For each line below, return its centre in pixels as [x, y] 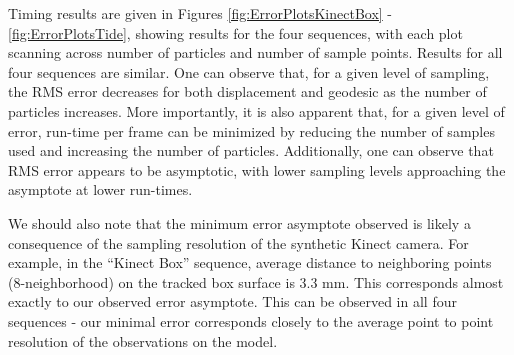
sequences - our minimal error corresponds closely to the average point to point [251, 320]
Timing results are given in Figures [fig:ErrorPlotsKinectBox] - [200, 13]
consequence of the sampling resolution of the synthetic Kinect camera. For [238, 242]
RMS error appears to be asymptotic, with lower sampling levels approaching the [257, 169]
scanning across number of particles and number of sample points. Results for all [255, 52]
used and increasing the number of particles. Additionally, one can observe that [251, 150]
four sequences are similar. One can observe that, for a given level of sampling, [249, 71]
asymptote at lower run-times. [100, 189]
